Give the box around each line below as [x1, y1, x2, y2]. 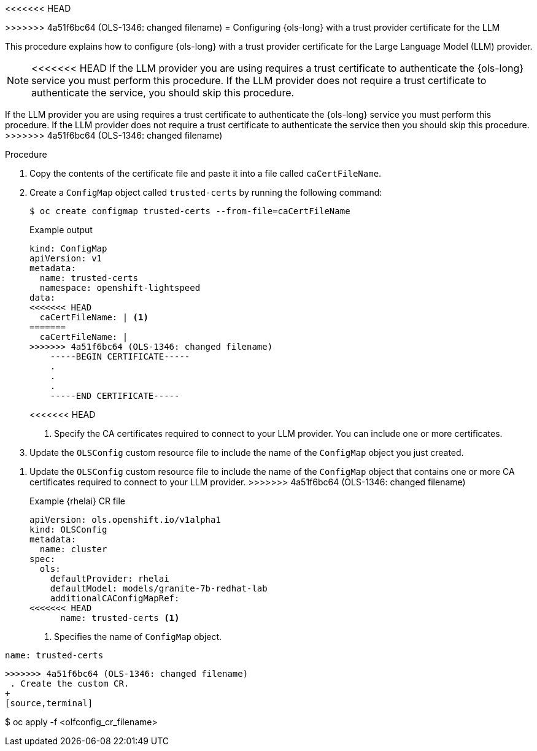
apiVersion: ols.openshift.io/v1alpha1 [29, 515, 221, 525]
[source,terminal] [5, 698, 93, 708]
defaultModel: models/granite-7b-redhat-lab [50, 583, 268, 593]
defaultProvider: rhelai [50, 574, 169, 583]
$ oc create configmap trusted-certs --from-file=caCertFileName [29, 206, 350, 216]
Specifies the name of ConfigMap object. [54, 631, 222, 642]
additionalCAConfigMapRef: [50, 593, 180, 603]
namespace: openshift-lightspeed [39, 283, 201, 293]
